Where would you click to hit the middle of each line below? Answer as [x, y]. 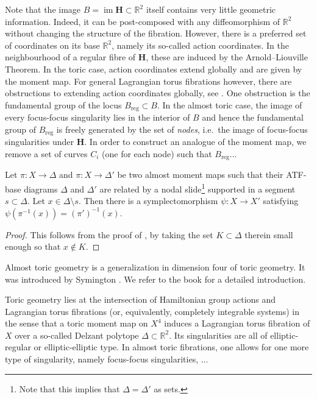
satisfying [281, 201]
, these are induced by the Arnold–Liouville [227, 57]
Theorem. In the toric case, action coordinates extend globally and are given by [154, 69]
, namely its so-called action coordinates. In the [200, 45]
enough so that [33, 246]
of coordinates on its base [52, 45]
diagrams [41, 189]
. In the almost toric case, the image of [230, 104]
